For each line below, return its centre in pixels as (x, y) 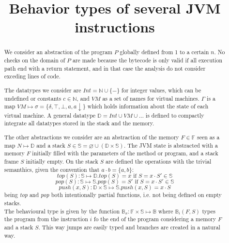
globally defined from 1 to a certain (164, 52)
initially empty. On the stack (62, 161)
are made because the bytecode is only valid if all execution (147, 60)
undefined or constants (33, 98)
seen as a (208, 137)
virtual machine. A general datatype (50, 115)
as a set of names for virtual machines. (151, 98)
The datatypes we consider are (43, 90)
